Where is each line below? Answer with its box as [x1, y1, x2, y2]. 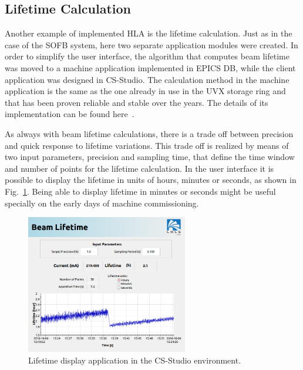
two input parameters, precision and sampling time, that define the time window [5, 151, 295, 163]
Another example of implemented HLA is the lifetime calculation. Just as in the [5, 27, 292, 39]
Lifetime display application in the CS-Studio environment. [28, 354, 241, 366]
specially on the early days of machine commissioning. [5, 196, 199, 209]
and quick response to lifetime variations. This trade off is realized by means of [5, 139, 289, 151]
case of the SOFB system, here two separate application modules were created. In [5, 38, 298, 51]
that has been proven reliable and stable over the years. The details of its [5, 96, 268, 108]
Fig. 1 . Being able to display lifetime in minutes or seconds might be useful [5, 185, 276, 197]
